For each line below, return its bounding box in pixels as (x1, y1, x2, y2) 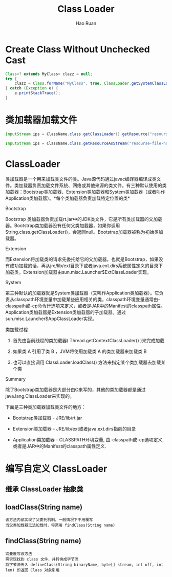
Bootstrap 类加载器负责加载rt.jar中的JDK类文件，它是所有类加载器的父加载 (5, 216, 163, 222)
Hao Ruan (75, 20, 97, 26)
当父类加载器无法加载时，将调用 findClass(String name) (5, 523, 116, 528)
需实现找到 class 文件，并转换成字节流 (5, 556, 79, 562)
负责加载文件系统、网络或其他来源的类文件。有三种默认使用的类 (32, 182, 167, 188)
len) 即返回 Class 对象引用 (5, 567, 60, 573)
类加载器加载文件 (5, 114, 78, 126)
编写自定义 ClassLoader (5, 463, 107, 474)
